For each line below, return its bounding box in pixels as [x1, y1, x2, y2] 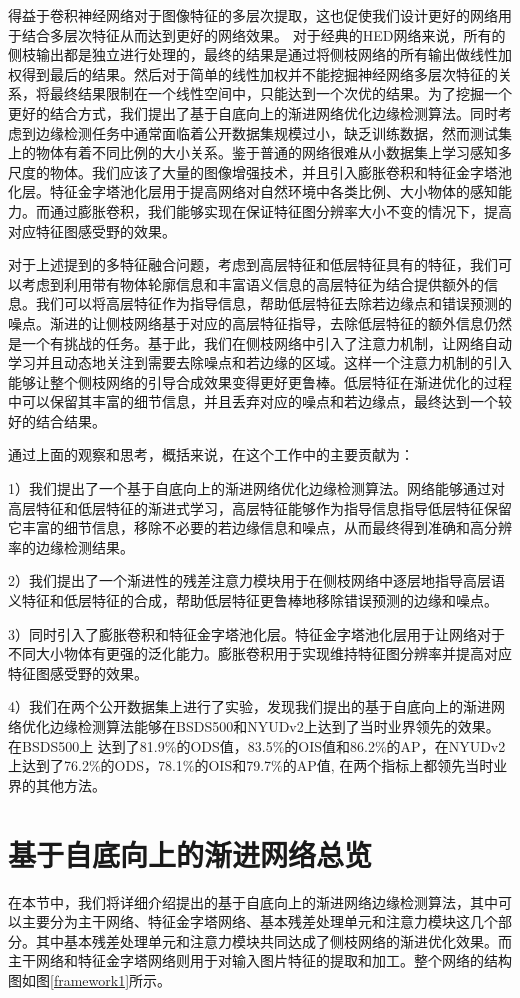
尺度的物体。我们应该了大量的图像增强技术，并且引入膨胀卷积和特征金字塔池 [8, 161, 512, 182]
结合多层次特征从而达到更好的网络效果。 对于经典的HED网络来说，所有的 [21, 24, 506, 45]
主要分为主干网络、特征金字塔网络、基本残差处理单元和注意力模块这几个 [21, 911, 498, 932]
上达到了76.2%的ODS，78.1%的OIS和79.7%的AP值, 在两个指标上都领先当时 [8, 755, 494, 776]
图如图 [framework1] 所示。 [8, 969, 172, 990]
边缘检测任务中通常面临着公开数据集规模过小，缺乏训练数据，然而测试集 [35, 122, 512, 143]
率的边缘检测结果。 [8, 536, 134, 557]
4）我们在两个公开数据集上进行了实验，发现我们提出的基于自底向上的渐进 [8, 696, 491, 717]
